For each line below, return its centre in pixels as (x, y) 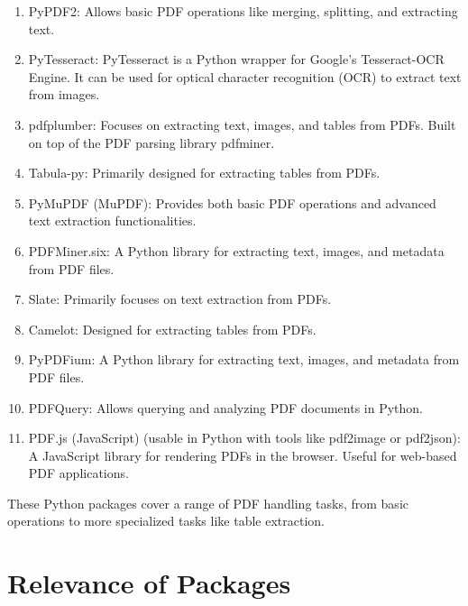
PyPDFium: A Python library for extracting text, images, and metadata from (244, 359)
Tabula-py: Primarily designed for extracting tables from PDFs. (204, 173)
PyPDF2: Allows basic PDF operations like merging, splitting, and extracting (243, 11)
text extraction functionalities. (112, 220)
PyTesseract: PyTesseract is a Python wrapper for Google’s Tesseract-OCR (236, 59)
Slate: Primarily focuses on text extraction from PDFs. (180, 299)
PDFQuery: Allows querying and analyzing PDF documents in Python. (226, 407)
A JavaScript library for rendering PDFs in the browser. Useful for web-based (243, 455)
